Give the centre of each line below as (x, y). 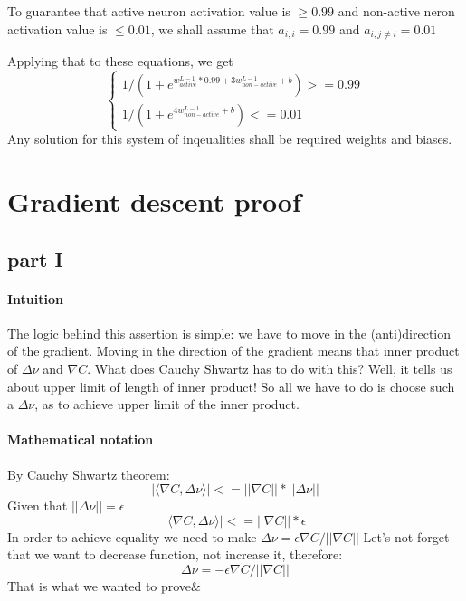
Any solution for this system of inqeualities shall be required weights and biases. (230, 139)
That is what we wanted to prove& (104, 585)
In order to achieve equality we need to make (132, 536)
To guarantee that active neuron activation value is (149, 11)
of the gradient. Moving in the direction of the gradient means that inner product (233, 351)
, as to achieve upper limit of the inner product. (167, 404)
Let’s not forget (406, 536)
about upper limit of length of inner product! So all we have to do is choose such (231, 386)
